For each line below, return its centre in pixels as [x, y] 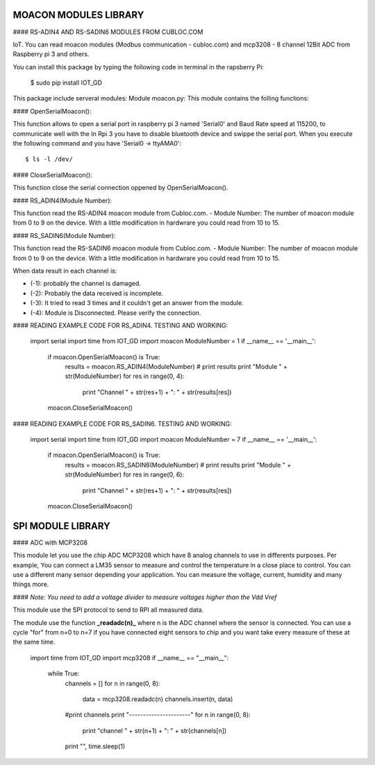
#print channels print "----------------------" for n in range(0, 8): [158, 715]
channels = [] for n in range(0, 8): [112, 683]
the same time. [34, 642]
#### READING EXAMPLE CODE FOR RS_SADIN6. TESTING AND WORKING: [122, 424]
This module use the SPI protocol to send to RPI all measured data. [108, 610]
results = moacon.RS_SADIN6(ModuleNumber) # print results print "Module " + [178, 465]
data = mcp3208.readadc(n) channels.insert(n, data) [158, 699]
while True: [64, 673]
